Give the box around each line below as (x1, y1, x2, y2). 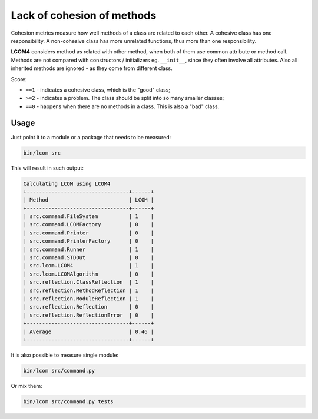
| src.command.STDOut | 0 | (23, 254, 154, 261)
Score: (11, 75, 27, 82)
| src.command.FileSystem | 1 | (23, 213, 154, 220)
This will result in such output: (11, 165, 84, 172)
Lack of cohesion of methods (11, 9, 157, 22)
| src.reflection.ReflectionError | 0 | (23, 311, 154, 319)
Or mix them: (11, 382, 42, 389)
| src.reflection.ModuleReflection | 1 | (23, 296, 154, 302)
